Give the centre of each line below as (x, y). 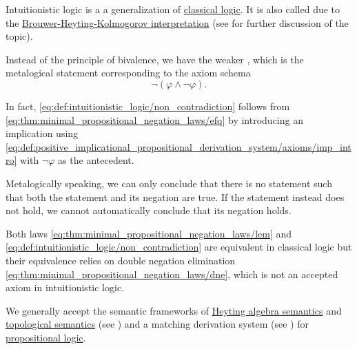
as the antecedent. (96, 160)
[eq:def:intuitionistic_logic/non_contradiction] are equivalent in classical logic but (179, 247)
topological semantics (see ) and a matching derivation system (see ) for (157, 324)
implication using (42, 133)
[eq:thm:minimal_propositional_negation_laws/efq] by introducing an (154, 119)
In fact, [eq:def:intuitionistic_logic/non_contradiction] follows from (148, 106)
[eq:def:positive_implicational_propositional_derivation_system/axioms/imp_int (178, 146)
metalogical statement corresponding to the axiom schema (128, 73)
